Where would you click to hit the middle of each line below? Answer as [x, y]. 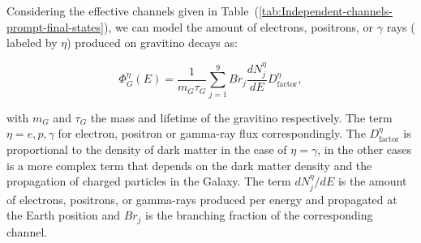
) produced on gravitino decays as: [152, 43]
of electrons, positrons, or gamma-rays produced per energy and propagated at [202, 199]
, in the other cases [365, 149]
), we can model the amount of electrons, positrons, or [238, 26]
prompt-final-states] [55, 26]
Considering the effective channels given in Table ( [133, 11]
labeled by [32, 43]
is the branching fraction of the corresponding [259, 215]
